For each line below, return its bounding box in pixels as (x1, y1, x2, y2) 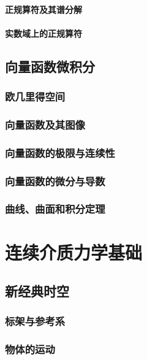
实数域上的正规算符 (5, 26, 82, 39)
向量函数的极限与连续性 (5, 145, 115, 160)
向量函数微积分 (5, 56, 95, 75)
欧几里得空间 (5, 89, 66, 104)
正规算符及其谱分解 (5, 2, 82, 15)
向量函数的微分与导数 (5, 173, 105, 188)
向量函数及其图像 (5, 117, 85, 132)
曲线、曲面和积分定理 (5, 201, 105, 216)
